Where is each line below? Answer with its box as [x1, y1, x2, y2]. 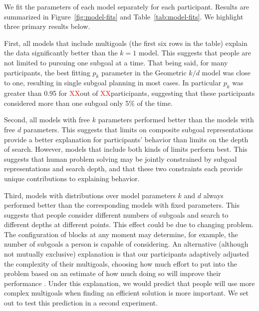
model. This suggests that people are [138, 47, 252, 58]
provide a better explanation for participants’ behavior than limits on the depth [4, 134, 249, 144]
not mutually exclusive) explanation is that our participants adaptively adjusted [4, 249, 249, 259]
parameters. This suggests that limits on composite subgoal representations [23, 124, 254, 134]
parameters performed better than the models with [98, 114, 254, 125]
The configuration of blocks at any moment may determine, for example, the [4, 229, 238, 239]
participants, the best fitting [4, 67, 90, 77]
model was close [202, 67, 251, 77]
